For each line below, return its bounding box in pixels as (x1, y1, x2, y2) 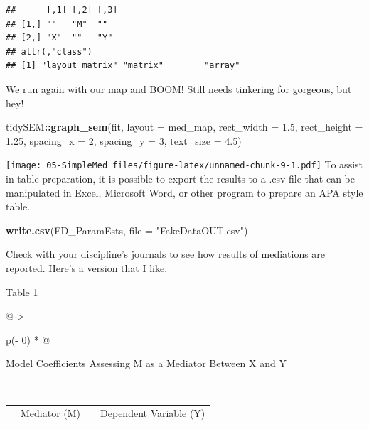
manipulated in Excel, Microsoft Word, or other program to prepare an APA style (6, 185, 363, 200)
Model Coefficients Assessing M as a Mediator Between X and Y (6, 356, 287, 371)
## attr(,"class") (6, 46, 92, 57)
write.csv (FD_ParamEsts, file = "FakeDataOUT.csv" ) (6, 222, 248, 237)
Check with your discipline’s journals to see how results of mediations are (6, 246, 326, 261)
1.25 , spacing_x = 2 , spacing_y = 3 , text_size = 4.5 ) (6, 133, 242, 148)
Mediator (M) (21, 406, 81, 420)
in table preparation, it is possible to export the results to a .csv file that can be (6, 171, 355, 185)
